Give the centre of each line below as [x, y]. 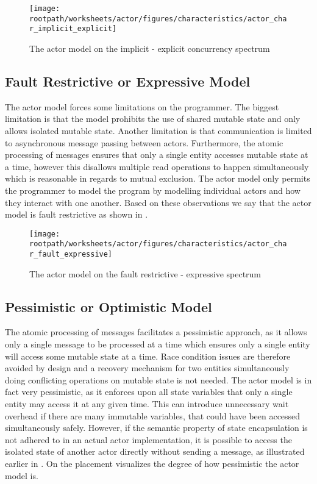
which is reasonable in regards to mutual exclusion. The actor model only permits [158, 178]
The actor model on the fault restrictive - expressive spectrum [145, 273]
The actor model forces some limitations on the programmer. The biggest [142, 106]
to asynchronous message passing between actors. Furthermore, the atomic [144, 142]
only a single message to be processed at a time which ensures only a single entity [158, 344]
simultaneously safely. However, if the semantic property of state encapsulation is [156, 428]
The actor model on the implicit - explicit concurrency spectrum [150, 48]
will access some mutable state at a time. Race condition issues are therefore [148, 356]
